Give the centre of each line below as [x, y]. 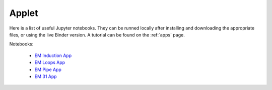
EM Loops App [50, 62]
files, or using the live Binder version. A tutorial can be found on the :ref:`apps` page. [97, 34]
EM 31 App [46, 76]
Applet [24, 13]
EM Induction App [53, 55]
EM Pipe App [48, 69]
